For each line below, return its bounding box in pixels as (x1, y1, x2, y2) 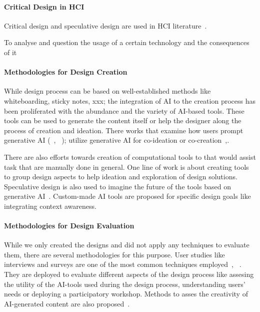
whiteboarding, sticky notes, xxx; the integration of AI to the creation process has (4, 95, 255, 106)
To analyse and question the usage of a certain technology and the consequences (4, 37, 249, 48)
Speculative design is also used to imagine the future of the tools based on (4, 181, 231, 191)
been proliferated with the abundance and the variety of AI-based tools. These (4, 105, 244, 116)
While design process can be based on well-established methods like (4, 86, 211, 96)
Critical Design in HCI (4, 1, 84, 12)
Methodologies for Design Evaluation (4, 220, 134, 231)
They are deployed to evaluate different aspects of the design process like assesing (4, 269, 254, 279)
